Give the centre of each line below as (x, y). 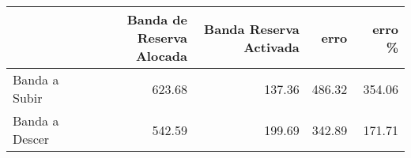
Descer (31, 139)
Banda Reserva (252, 28)
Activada (271, 47)
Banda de (157, 19)
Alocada (161, 56)
